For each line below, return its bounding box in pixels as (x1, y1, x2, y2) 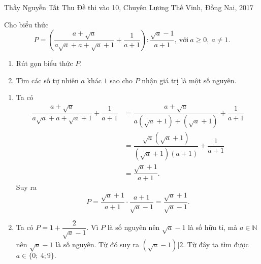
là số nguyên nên (107, 222, 160, 232)
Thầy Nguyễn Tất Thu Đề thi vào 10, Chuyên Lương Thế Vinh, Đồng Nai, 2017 (4, 2, 253, 12)
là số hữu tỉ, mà (188, 222, 238, 232)
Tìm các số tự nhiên (16, 75, 79, 85)
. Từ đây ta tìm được (183, 239, 249, 250)
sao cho (110, 75, 133, 85)
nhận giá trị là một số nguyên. (142, 75, 237, 85)
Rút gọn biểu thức (16, 58, 73, 69)
